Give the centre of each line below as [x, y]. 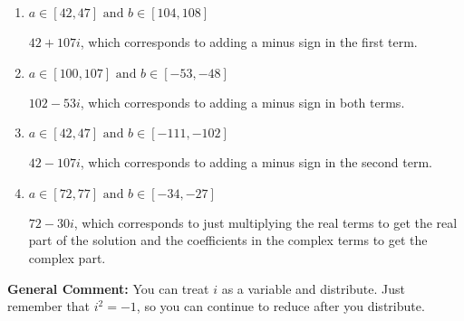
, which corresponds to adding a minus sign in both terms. [242, 102]
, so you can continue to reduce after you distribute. [280, 306]
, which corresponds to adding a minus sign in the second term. [256, 162]
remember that [49, 306]
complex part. [67, 257]
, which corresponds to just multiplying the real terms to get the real [266, 222]
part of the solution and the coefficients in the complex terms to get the [228, 240]
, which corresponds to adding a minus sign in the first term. [249, 42]
